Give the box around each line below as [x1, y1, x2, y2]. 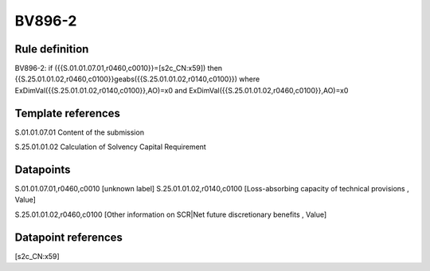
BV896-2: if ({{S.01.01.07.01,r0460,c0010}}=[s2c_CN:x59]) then [14, 64, 223, 73]
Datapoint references [14, 230, 123, 244]
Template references [14, 106, 121, 120]
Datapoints [14, 163, 71, 176]
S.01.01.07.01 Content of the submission [14, 128, 145, 137]
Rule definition [14, 42, 89, 56]
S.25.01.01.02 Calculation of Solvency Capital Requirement [14, 142, 206, 151]
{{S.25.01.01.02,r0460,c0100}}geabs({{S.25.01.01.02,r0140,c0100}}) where [14, 74, 260, 84]
